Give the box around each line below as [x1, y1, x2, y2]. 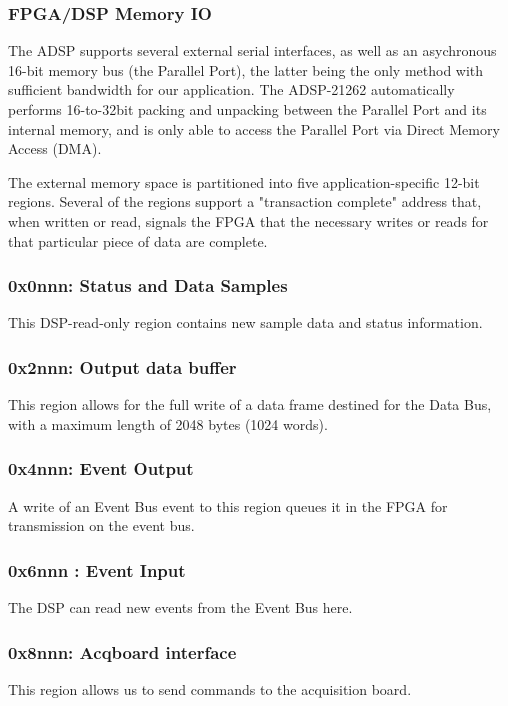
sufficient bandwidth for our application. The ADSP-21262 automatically [8, 79, 455, 100]
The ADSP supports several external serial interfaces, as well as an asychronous [8, 40, 497, 61]
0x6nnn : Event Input [8, 557, 186, 582]
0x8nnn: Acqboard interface [8, 639, 237, 664]
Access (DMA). [8, 138, 102, 159]
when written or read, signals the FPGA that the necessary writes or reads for [8, 210, 489, 231]
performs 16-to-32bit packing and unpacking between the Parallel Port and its [8, 99, 487, 119]
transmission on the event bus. [8, 515, 195, 536]
